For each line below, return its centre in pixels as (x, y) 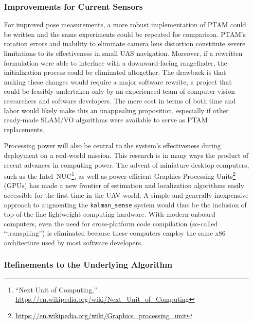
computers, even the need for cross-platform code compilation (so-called (111, 223)
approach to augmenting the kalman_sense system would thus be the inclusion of (125, 204)
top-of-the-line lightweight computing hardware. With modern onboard (110, 214)
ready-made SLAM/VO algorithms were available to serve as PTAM (106, 120)
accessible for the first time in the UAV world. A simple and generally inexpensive (126, 195)
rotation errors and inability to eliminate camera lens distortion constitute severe (125, 43)
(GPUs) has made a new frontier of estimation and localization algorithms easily (124, 185)
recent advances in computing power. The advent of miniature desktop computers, (126, 164)
